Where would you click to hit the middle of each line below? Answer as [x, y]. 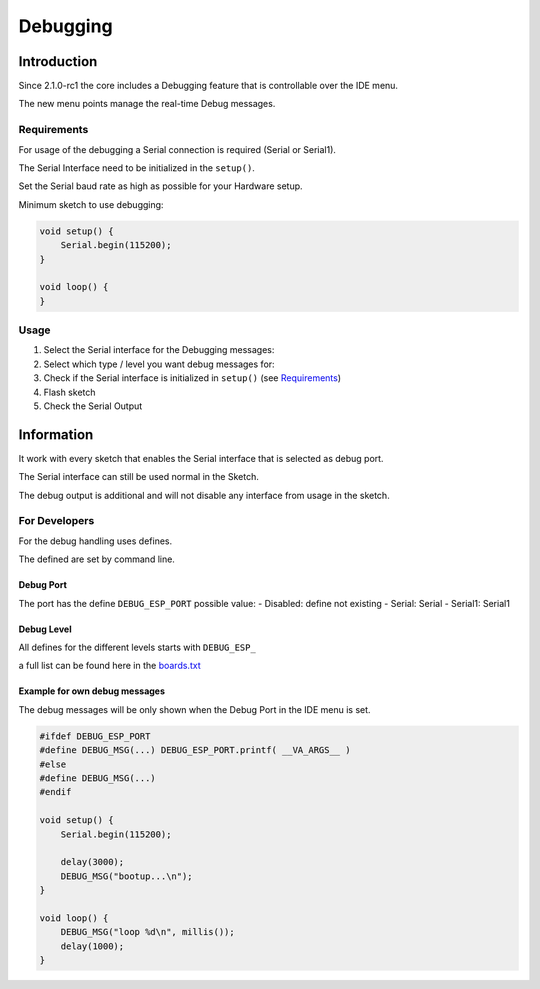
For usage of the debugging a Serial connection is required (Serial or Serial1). [177, 149]
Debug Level [45, 629]
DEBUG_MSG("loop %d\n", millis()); [147, 932]
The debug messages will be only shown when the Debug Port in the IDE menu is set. [194, 709]
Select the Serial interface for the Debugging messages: [159, 350]
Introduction [58, 61]
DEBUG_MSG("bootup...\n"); [127, 876]
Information [56, 434]
